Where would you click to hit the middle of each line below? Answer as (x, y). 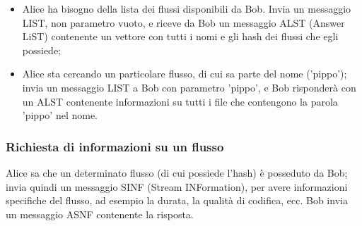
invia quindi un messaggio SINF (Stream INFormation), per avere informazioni (177, 186)
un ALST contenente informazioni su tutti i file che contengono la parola (180, 101)
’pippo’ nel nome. (60, 115)
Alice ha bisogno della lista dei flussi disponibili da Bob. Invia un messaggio (187, 8)
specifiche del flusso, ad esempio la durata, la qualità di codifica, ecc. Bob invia (177, 200)
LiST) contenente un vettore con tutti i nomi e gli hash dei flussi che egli (180, 36)
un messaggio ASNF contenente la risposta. (100, 214)
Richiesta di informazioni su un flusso (115, 146)
